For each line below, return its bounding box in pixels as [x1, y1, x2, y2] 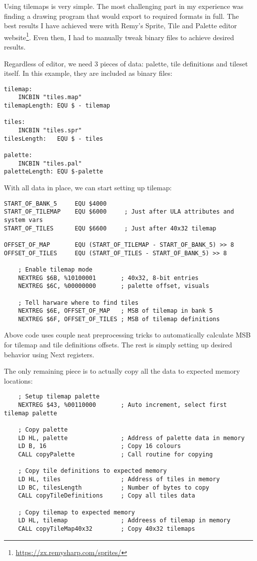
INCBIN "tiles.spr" [18, 127, 82, 134]
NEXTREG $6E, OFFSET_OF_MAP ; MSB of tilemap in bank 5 [18, 307, 213, 315]
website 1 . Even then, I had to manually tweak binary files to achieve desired [4, 30, 234, 42]
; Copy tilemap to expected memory [18, 508, 135, 516]
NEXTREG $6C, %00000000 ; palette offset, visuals [18, 282, 210, 290]
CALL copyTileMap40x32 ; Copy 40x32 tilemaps [18, 525, 195, 532]
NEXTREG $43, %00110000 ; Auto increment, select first [18, 401, 227, 409]
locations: [4, 375, 33, 386]
